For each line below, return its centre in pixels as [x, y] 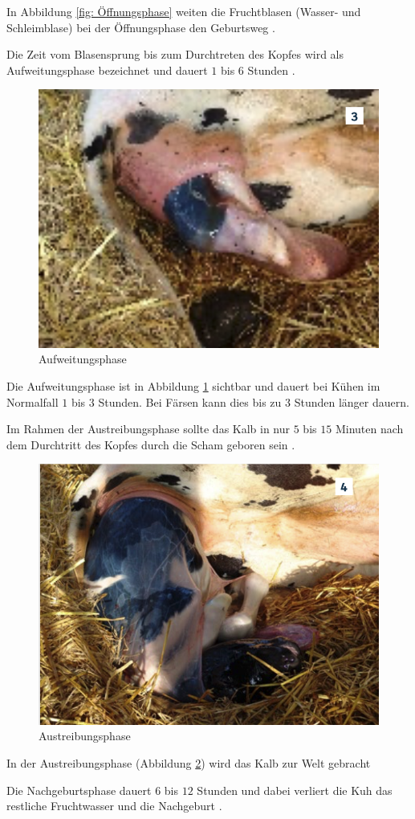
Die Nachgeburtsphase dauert [79, 790]
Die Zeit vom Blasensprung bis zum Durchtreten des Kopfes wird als [175, 54]
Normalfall [33, 401]
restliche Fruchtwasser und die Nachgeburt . [114, 806]
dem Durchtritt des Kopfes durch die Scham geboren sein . [151, 444]
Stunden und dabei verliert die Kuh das [295, 790]
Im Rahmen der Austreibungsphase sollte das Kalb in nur [149, 429]
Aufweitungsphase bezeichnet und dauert [107, 70]
